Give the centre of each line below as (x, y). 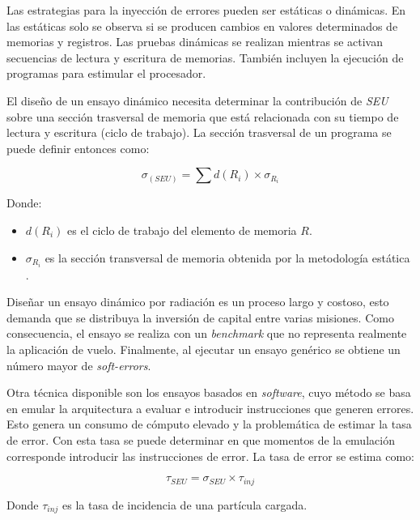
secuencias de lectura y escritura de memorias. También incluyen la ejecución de (205, 57)
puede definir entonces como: (78, 148)
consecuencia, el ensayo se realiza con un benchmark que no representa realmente (207, 333)
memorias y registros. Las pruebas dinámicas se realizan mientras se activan (195, 42)
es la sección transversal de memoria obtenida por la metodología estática (227, 257)
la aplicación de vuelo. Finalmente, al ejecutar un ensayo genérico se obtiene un (204, 349)
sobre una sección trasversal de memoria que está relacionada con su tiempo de (203, 116)
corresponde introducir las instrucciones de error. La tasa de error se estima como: (210, 456)
